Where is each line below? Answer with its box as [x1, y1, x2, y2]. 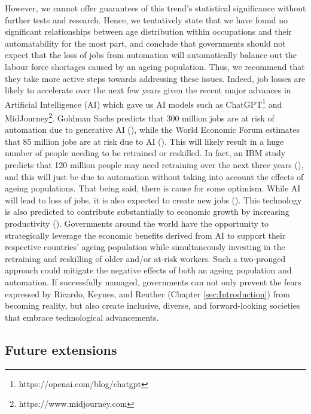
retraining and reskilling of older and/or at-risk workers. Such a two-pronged [5, 252, 286, 264]
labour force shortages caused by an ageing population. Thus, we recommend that [5, 60, 305, 72]
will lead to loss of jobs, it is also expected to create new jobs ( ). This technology [5, 193, 302, 206]
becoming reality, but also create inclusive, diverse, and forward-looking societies [5, 299, 300, 312]
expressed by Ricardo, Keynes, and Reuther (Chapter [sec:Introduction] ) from [5, 287, 290, 300]
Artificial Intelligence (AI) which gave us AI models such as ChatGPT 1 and [5, 96, 282, 110]
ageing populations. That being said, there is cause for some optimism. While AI [5, 182, 301, 194]
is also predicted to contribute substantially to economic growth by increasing [5, 205, 289, 218]
